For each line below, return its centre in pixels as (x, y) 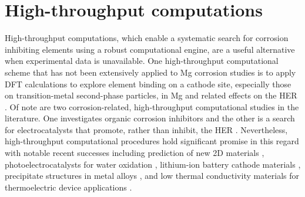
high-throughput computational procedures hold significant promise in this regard (152, 141)
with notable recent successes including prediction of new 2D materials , (135, 153)
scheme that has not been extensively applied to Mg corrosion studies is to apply (150, 72)
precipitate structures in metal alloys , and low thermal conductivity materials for (152, 176)
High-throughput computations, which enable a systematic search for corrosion (147, 38)
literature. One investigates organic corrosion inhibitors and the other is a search (150, 118)
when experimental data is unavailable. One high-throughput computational (142, 61)
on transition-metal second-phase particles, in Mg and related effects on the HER (151, 95)
